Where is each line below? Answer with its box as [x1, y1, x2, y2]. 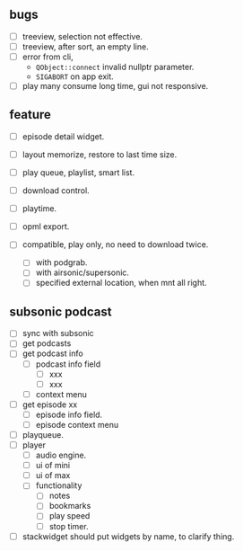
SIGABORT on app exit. [35, 71, 114, 82]
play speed [48, 511, 91, 521]
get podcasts [22, 338, 72, 349]
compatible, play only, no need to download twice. [22, 239, 209, 250]
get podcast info [22, 348, 83, 359]
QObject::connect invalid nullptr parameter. [35, 62, 195, 72]
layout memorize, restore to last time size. [22, 148, 178, 160]
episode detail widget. [22, 130, 105, 142]
